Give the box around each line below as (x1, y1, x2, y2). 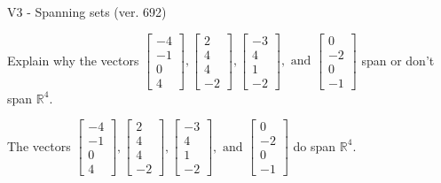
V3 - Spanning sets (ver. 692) (7, 3, 167, 20)
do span (293, 136, 336, 155)
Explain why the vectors (7, 50, 139, 69)
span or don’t (361, 50, 435, 69)
